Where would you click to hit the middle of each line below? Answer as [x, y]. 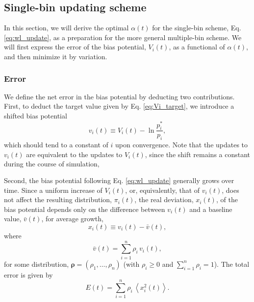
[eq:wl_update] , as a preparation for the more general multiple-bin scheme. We [123, 37]
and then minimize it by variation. [56, 56]
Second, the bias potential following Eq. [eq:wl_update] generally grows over [119, 180]
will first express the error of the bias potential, [75, 47]
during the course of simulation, [52, 164]
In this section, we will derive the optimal [66, 28]
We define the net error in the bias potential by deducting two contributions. [119, 96]
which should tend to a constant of [56, 145]
